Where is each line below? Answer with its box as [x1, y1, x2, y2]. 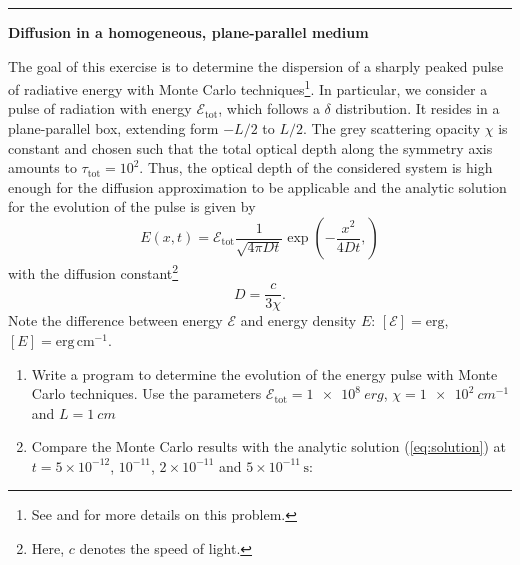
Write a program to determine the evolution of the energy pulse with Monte [31, 363, 498, 384]
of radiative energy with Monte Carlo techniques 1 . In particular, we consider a [8, 76, 488, 99]
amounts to [8, 157, 77, 178]
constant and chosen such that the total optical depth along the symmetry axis [8, 137, 493, 158]
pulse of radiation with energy [8, 98, 192, 119]
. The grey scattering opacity [302, 118, 481, 139]
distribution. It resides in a [335, 98, 500, 119]
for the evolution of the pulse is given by [8, 196, 256, 217]
